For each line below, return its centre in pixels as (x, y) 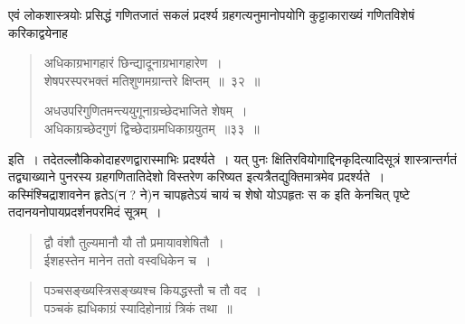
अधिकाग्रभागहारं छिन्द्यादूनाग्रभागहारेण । (133, 63)
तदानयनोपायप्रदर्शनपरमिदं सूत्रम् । (85, 212)
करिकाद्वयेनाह (38, 32)
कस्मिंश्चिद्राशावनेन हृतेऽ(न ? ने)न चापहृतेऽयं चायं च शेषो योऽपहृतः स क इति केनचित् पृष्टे (209, 194)
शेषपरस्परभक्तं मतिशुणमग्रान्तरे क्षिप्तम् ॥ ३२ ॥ (152, 80)
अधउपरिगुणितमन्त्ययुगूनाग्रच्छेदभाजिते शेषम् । (146, 111)
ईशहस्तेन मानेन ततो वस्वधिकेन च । (128, 259)
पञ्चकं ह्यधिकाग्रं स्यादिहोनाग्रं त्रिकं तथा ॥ (138, 307)
